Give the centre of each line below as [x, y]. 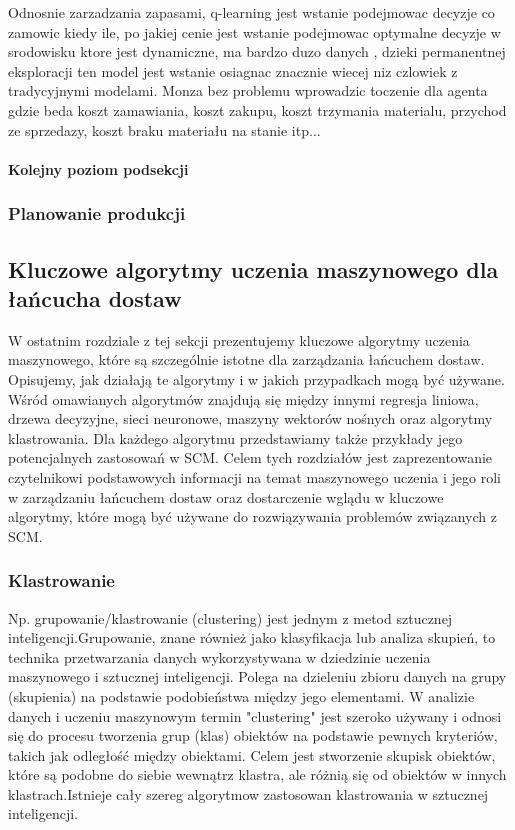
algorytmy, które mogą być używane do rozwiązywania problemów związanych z [252, 516]
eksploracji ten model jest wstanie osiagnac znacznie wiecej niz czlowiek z [233, 70]
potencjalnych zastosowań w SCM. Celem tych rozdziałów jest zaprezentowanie [250, 457]
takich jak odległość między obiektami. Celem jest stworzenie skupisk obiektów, [252, 754]
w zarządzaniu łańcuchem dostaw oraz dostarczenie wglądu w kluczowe [226, 496]
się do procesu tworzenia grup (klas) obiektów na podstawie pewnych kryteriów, [253, 735]
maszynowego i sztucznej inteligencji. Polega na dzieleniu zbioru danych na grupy [257, 676]
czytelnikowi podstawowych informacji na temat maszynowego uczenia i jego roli [254, 476]
